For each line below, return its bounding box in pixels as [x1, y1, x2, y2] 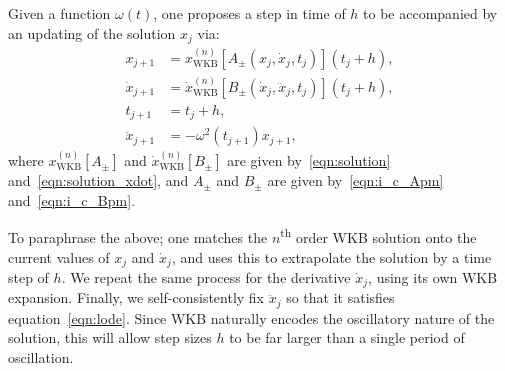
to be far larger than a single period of [229, 327, 465, 348]
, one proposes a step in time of [153, 3, 346, 23]
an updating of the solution [8, 22, 176, 43]
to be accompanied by [363, 3, 498, 23]
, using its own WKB [368, 266, 498, 287]
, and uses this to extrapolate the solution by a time [171, 246, 492, 267]
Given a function [8, 3, 111, 23]
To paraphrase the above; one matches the [8, 226, 268, 247]
